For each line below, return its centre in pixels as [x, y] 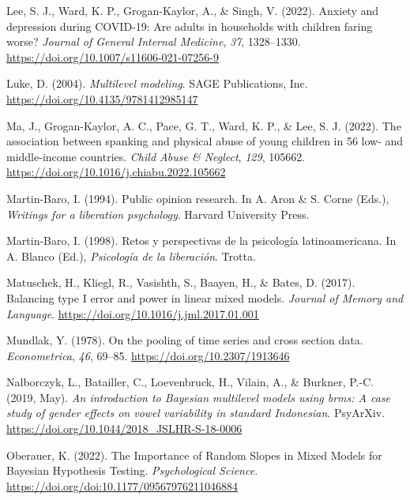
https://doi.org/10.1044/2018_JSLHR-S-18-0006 [124, 429]
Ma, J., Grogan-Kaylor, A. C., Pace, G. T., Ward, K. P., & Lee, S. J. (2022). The [204, 125]
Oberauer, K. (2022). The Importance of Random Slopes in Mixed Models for [194, 455]
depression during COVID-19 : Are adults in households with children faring [190, 26]
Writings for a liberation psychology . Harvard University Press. [158, 214]
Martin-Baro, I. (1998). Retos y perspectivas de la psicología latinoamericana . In [201, 241]
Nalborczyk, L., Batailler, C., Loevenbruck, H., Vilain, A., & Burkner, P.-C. [190, 382]
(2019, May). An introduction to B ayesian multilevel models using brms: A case [199, 397]
